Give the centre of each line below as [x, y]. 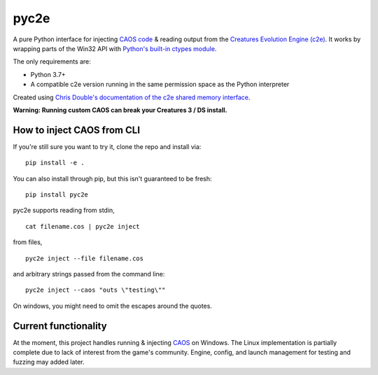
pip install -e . [55, 163]
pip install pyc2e [57, 194]
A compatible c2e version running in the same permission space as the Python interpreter [160, 85]
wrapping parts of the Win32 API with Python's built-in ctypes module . [115, 48]
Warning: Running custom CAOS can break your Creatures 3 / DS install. [120, 110]
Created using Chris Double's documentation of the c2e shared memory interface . [132, 97]
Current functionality [60, 326]
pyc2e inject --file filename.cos [84, 258]
